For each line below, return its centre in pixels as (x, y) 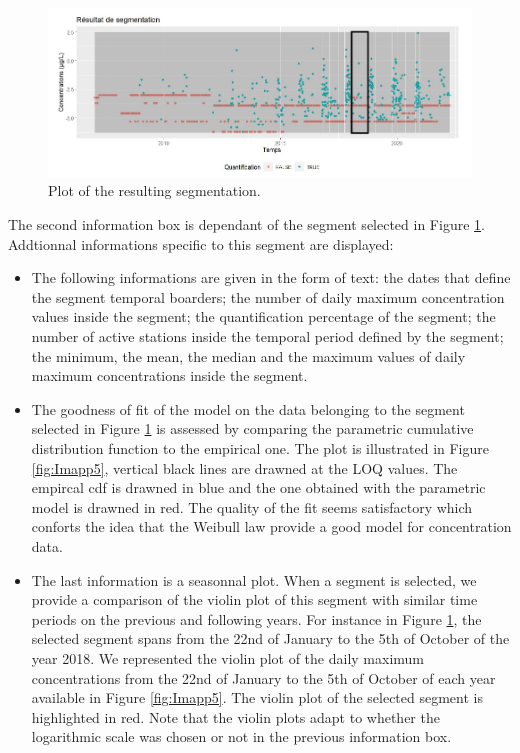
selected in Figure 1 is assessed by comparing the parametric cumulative (252, 428)
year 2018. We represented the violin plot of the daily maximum (227, 657)
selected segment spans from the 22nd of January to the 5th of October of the (270, 638)
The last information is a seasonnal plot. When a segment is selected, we (254, 579)
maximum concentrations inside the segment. (169, 375)
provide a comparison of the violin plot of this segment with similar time (254, 599)
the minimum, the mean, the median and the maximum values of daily (248, 355)
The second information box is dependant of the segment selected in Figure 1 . (246, 224)
